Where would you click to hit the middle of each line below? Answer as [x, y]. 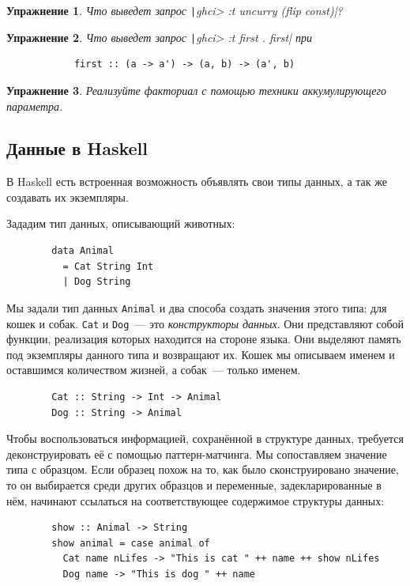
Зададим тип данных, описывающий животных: [121, 223]
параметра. [35, 106]
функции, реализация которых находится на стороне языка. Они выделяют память [204, 339]
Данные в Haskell [77, 148]
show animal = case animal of [131, 543]
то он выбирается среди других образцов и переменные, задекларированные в [194, 484]
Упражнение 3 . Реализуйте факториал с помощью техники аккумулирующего [197, 90]
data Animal [83, 251]
